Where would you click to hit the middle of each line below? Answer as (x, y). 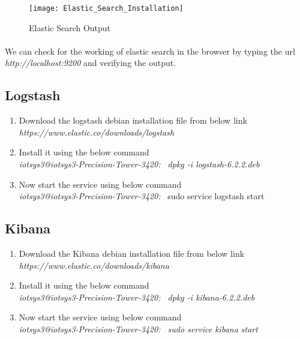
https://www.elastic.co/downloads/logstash (97, 132)
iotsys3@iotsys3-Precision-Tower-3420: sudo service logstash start (142, 196)
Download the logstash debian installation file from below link (133, 120)
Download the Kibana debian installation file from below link (132, 253)
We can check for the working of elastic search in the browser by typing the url (150, 51)
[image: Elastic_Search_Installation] (106, 8)
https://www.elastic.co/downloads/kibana (94, 265)
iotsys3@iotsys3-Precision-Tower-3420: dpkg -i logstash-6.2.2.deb (139, 164)
